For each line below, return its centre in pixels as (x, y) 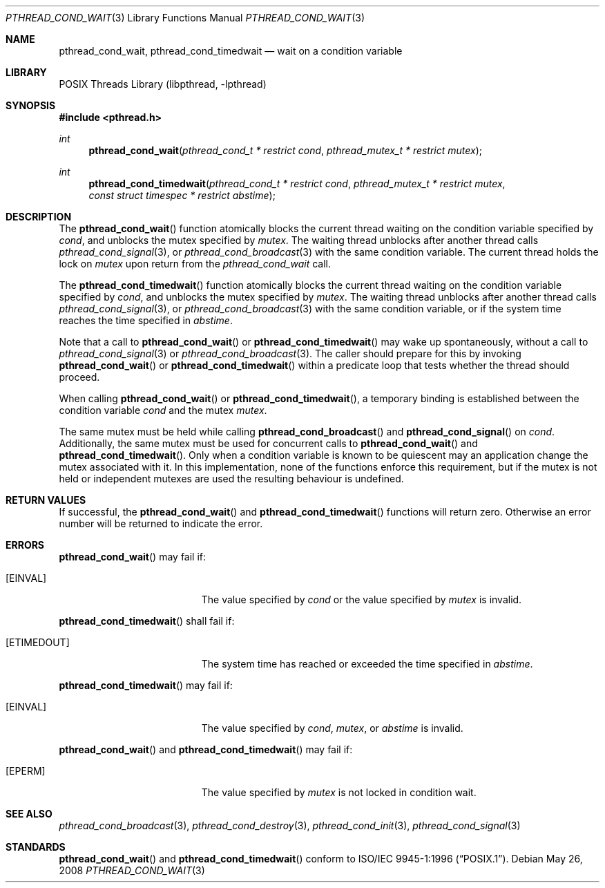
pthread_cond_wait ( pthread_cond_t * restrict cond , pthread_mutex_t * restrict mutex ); (286, 150)
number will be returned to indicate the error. (161, 523)
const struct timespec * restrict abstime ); (182, 195)
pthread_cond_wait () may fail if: (133, 557)
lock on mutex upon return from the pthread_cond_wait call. (195, 264)
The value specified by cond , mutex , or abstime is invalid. (332, 728)
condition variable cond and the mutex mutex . (163, 410)
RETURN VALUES (46, 500)
